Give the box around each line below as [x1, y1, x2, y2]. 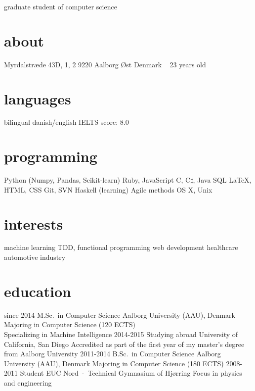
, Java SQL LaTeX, [193, 175, 252, 185]
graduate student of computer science [4, 1, 117, 11]
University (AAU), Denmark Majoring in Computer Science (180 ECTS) [4, 358, 224, 368]
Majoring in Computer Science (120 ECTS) [4, 319, 135, 330]
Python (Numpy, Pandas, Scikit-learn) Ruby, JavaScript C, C [4, 175, 191, 185]
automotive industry [4, 252, 66, 262]
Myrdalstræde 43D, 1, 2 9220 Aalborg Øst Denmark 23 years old [4, 59, 206, 69]
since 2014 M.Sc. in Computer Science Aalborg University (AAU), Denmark [4, 309, 235, 320]
